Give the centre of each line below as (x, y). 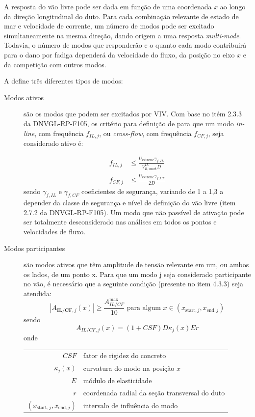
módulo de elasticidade (117, 380)
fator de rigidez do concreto (125, 355)
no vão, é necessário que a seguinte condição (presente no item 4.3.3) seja (133, 284)
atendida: (38, 293)
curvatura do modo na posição (129, 368)
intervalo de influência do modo (130, 405)
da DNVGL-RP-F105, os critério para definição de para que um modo (129, 123)
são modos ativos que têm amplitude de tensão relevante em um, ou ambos (136, 264)
